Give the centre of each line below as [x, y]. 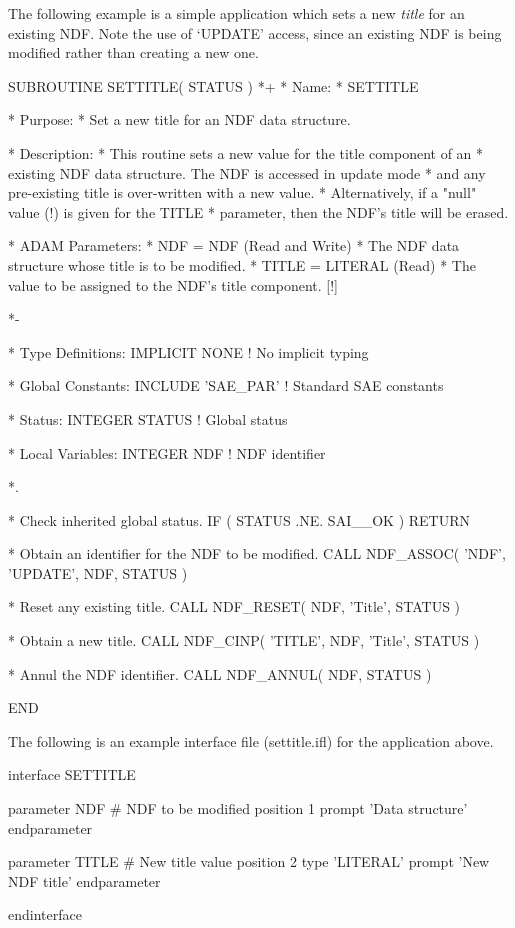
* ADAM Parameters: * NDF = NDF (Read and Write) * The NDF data [234, 245]
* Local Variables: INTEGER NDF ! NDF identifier [167, 452]
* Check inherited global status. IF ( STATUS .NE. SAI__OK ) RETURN [239, 519]
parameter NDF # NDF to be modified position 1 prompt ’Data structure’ [238, 808]
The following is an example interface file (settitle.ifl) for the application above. [251, 740]
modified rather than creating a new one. [133, 52]
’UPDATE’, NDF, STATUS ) [98, 572]
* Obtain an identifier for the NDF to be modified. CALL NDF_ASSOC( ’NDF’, [257, 553]
